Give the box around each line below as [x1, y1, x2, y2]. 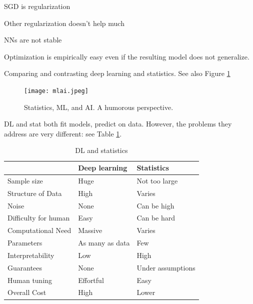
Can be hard [136, 212, 175, 223]
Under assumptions [136, 262, 195, 272]
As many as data [78, 237, 130, 248]
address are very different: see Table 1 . [4, 128, 122, 138]
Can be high [136, 200, 174, 210]
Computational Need [7, 225, 71, 235]
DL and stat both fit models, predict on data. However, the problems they [4, 118, 232, 129]
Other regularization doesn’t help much [4, 17, 124, 28]
